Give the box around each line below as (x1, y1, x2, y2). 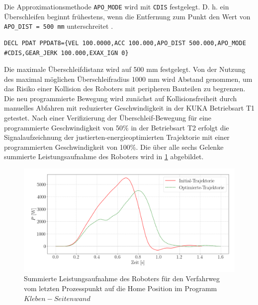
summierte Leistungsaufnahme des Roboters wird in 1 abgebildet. (4, 151, 204, 162)
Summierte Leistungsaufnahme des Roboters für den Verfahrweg (24, 273, 220, 284)
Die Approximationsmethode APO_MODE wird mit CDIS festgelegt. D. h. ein (4, 1, 229, 11)
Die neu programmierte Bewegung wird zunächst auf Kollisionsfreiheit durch (4, 93, 237, 103)
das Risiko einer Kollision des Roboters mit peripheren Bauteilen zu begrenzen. (4, 83, 246, 94)
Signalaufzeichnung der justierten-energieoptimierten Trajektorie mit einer (4, 132, 230, 142)
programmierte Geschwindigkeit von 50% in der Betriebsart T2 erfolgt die (4, 122, 229, 132)
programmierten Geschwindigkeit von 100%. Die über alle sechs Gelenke (4, 141, 224, 152)
